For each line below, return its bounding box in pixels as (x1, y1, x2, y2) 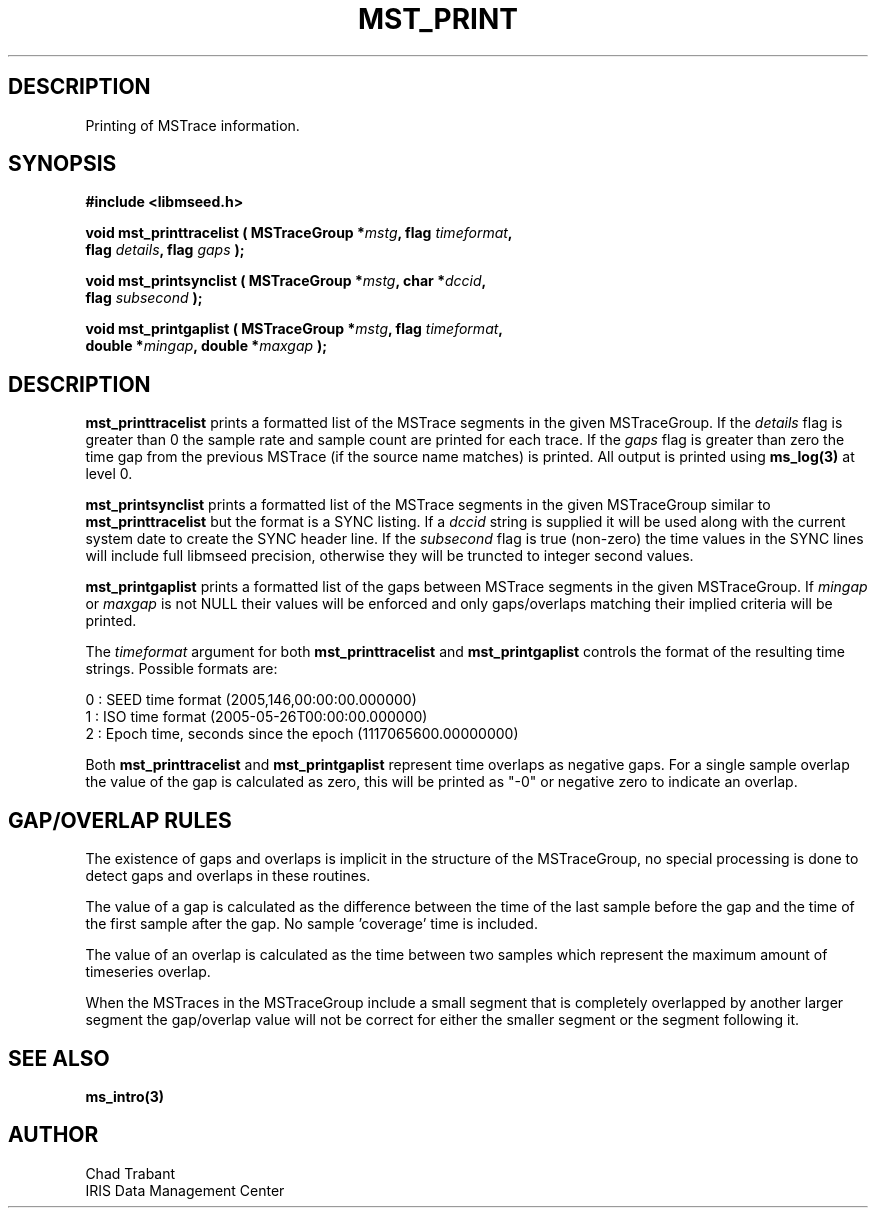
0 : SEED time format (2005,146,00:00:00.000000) (85, 691, 417, 709)
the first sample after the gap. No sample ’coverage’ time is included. (85, 915, 538, 933)
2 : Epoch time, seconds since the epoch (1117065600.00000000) (85, 725, 519, 743)
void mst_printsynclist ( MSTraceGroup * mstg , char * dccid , (85, 272, 487, 290)
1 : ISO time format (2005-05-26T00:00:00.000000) (85, 708, 428, 726)
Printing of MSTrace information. (85, 116, 300, 134)
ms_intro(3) (85, 1087, 165, 1105)
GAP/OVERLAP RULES (8, 807, 232, 833)
